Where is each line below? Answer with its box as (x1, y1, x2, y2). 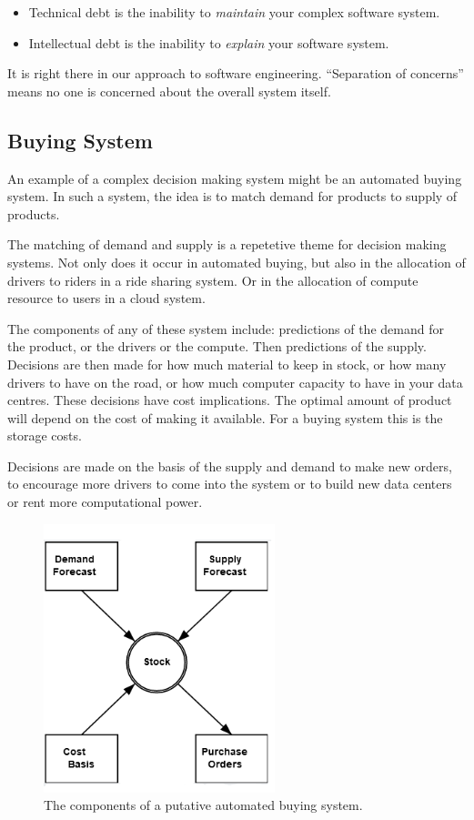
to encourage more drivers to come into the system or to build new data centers (7, 474, 452, 493)
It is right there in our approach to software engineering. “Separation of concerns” (7, 64, 464, 83)
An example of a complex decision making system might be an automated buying (7, 168, 462, 187)
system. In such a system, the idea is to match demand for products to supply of (7, 187, 458, 206)
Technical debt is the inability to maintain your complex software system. (28, 3, 440, 21)
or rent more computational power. (7, 492, 203, 511)
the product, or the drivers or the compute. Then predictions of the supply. (7, 337, 427, 356)
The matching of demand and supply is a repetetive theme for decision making (7, 235, 447, 254)
